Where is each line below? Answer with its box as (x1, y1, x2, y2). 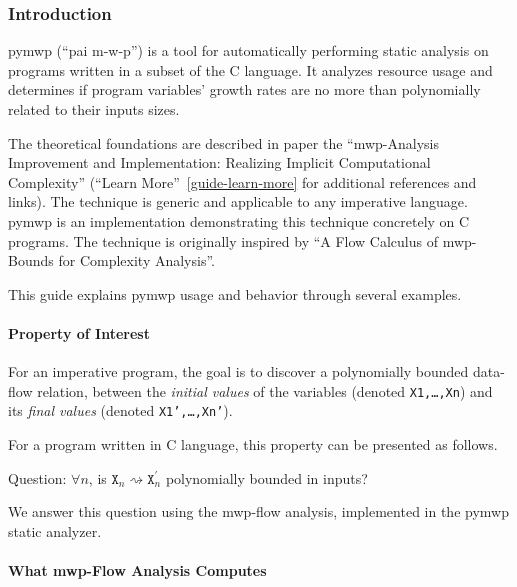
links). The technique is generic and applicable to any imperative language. (8, 191, 468, 212)
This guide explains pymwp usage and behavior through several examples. (8, 283, 462, 304)
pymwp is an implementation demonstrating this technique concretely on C (8, 210, 470, 231)
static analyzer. (8, 520, 102, 541)
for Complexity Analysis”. (58, 250, 215, 271)
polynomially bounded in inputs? (165, 467, 368, 488)
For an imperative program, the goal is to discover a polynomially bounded (8, 361, 469, 382)
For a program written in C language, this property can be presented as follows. (8, 434, 498, 455)
